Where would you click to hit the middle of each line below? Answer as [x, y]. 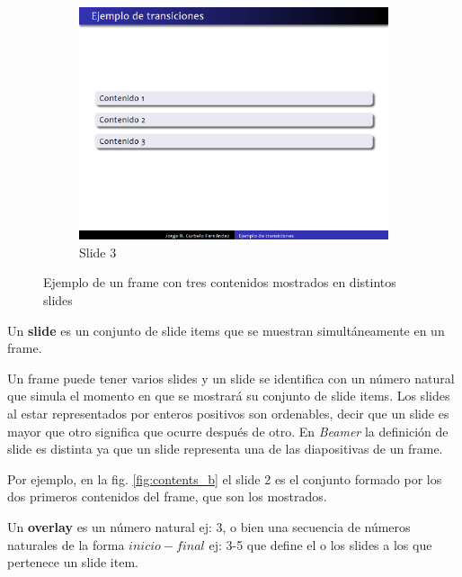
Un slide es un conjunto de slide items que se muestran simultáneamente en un [226, 330]
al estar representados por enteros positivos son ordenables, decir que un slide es [228, 413]
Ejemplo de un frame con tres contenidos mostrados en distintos [220, 282]
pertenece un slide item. [73, 562]
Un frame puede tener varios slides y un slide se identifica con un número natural [231, 378]
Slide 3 [98, 252]
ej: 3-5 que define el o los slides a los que [320, 544]
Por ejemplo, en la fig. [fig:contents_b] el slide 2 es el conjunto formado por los [225, 478]
